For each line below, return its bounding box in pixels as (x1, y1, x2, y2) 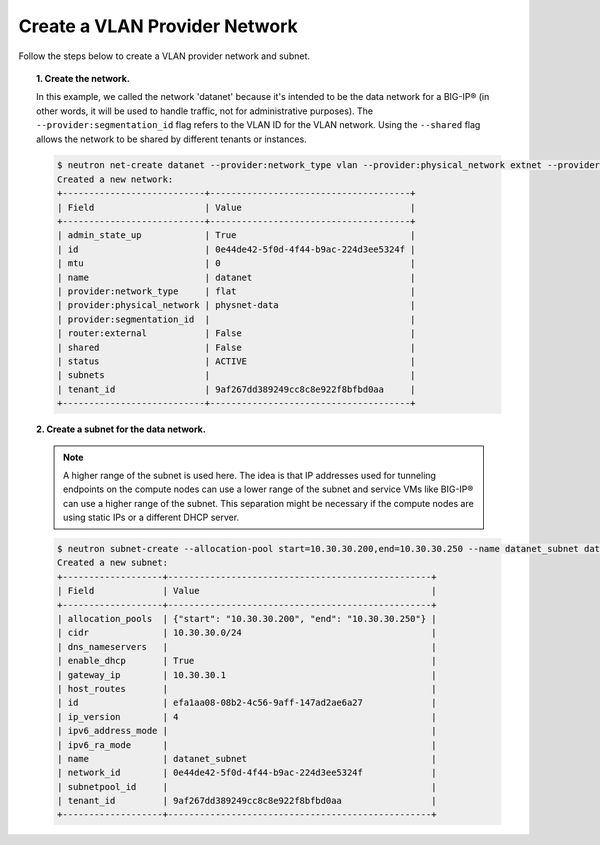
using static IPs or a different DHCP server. (63, 511, 240, 524)
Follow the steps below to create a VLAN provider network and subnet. (18, 50, 310, 62)
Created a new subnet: (56, 557, 169, 569)
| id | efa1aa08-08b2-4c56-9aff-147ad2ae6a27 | (56, 697, 437, 709)
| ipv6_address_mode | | (56, 725, 437, 737)
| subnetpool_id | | (56, 781, 437, 792)
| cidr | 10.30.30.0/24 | (56, 627, 437, 639)
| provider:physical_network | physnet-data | (56, 300, 416, 311)
